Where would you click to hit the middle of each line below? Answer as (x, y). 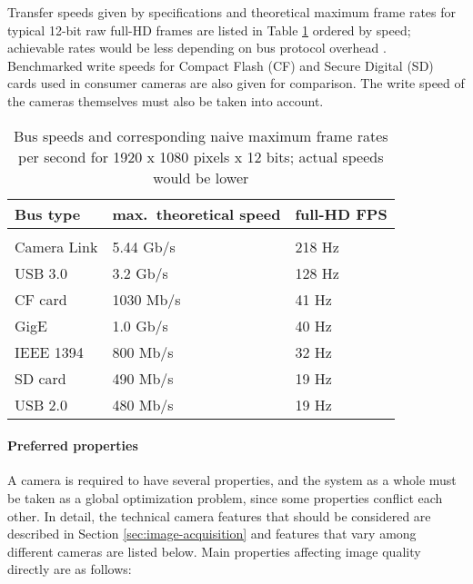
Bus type (48, 213)
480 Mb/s (143, 404)
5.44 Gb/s (144, 246)
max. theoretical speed (196, 213)
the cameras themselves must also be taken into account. (166, 100)
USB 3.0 (41, 272)
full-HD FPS (341, 213)
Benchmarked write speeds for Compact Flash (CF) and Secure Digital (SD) (221, 65)
